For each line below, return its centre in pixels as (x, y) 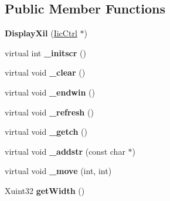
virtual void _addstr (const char (65, 151)
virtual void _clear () (45, 72)
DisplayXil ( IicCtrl (41, 33)
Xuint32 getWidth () (45, 190)
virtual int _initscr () (45, 52)
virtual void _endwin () (50, 92)
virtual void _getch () (46, 132)
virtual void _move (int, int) (58, 171)
